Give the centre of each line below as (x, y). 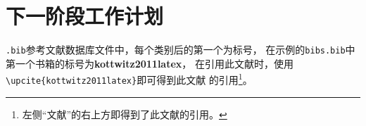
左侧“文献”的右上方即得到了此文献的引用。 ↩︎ (125, 114)
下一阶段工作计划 (85, 16)
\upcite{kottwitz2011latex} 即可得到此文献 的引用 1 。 (129, 79)
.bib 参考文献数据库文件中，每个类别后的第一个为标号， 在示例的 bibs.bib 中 (181, 50)
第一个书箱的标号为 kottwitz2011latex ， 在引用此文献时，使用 (150, 63)
